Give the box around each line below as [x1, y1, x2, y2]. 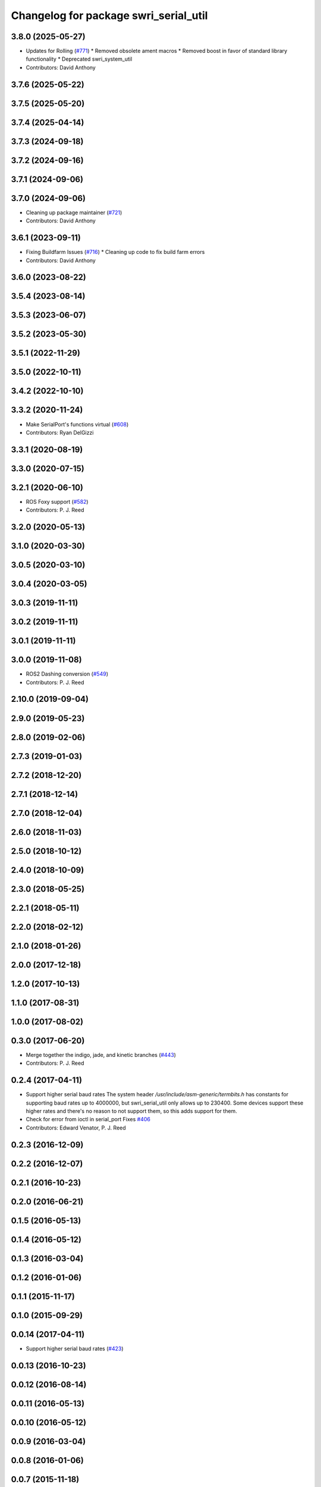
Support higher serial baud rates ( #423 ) [26, 1345, 124, 1352]
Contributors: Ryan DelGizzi [26, 429, 94, 436]
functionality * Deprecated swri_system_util [26, 55, 133, 62]
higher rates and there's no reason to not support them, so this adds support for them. [26, 1107, 237, 1115]
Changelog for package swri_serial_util [11, 9, 208, 22]
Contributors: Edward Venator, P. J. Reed [26, 1124, 126, 1131]
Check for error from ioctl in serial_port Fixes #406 [26, 1116, 151, 1123]
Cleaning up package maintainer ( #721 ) [26, 209, 122, 216]
